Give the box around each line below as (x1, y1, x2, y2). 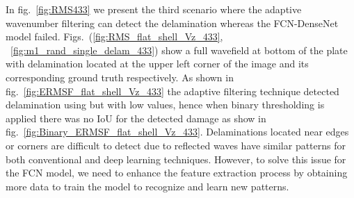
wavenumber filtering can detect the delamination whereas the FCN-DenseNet (6, 15, 339, 30)
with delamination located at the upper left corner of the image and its (6, 56, 309, 71)
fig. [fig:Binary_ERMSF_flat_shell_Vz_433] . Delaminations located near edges (6, 124, 349, 139)
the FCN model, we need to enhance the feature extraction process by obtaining (6, 165, 348, 180)
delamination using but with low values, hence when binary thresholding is (6, 97, 325, 112)
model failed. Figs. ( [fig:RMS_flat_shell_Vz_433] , (6, 29, 223, 44)
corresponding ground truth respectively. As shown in (6, 69, 234, 84)
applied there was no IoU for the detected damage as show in (6, 110, 266, 125)
